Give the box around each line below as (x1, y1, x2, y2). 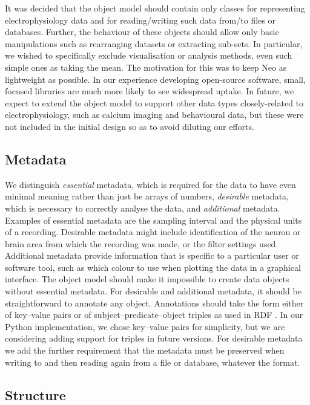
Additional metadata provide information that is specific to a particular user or (5, 249, 299, 262)
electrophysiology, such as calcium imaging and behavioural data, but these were (5, 108, 304, 121)
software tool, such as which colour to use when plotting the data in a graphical (5, 261, 301, 273)
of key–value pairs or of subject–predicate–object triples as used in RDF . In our (5, 308, 303, 321)
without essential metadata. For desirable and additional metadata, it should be (5, 285, 302, 297)
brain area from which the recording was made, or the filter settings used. (5, 237, 279, 250)
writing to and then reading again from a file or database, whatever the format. (5, 355, 300, 368)
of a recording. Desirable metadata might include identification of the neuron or (5, 225, 301, 238)
